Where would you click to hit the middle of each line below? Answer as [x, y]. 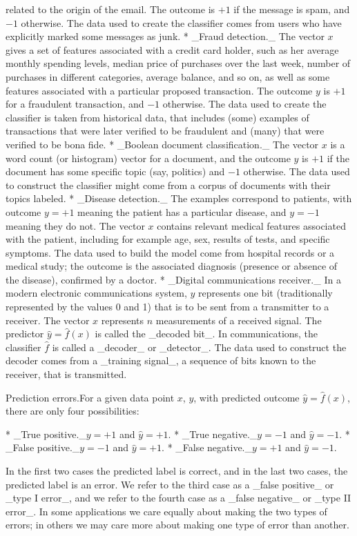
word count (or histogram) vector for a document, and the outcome [148, 158]
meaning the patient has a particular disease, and [182, 211]
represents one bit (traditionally [265, 293]
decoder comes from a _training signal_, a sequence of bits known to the [161, 360]
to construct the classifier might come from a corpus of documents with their [168, 185]
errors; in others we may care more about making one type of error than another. [177, 525]
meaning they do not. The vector [75, 225]
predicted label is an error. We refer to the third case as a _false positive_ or [170, 484]
